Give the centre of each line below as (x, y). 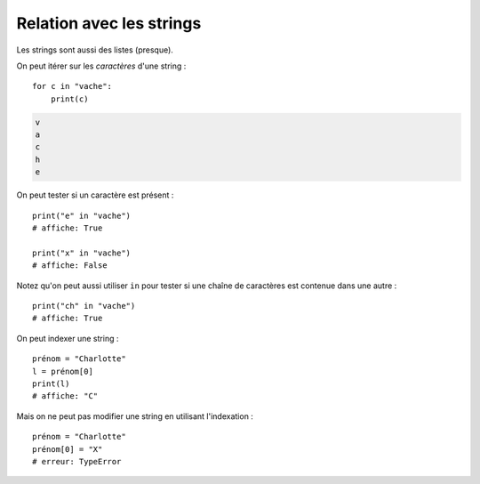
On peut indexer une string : (68, 338)
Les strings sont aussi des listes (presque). (95, 50)
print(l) (51, 383)
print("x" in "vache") (82, 253)
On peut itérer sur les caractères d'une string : (101, 66)
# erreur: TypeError (77, 461)
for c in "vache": (72, 86)
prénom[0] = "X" (68, 449)
